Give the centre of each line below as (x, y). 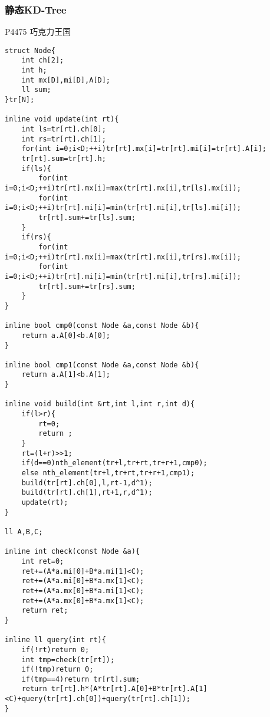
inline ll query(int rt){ (55, 640)
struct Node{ (30, 50)
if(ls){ (36, 168)
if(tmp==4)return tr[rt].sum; (81, 679)
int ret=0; (43, 561)
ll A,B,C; (24, 532)
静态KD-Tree (36, 9)
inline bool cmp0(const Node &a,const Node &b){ (102, 326)
